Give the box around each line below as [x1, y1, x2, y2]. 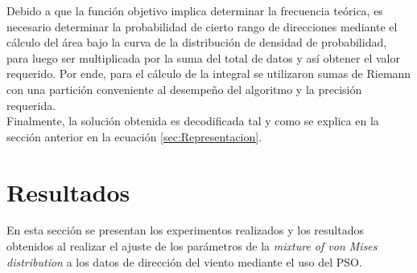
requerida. [6, 96, 56, 113]
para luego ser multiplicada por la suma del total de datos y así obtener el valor [6, 49, 400, 66]
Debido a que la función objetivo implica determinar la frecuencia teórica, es [6, 2, 383, 18]
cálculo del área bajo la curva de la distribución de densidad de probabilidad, [6, 34, 387, 51]
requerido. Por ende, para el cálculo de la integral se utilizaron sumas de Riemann [6, 65, 411, 82]
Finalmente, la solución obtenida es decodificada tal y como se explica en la [6, 112, 379, 129]
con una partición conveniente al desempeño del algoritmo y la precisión [6, 80, 362, 97]
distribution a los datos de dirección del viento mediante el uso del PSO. [6, 253, 362, 270]
